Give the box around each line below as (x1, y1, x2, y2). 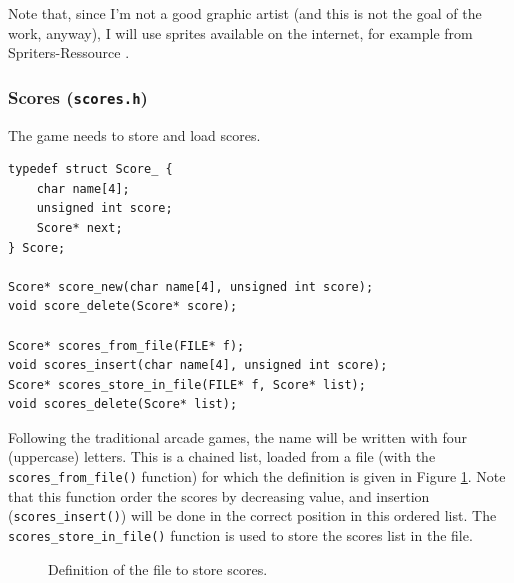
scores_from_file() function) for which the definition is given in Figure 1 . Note (8, 466, 506, 487)
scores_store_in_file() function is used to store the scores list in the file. (8, 524, 473, 545)
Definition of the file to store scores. (48, 558, 268, 579)
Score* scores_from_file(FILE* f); (8, 338, 245, 353)
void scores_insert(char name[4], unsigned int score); (8, 358, 388, 373)
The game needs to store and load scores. (8, 124, 261, 145)
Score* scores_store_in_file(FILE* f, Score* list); (8, 377, 366, 392)
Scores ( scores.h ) (8, 84, 148, 109)
